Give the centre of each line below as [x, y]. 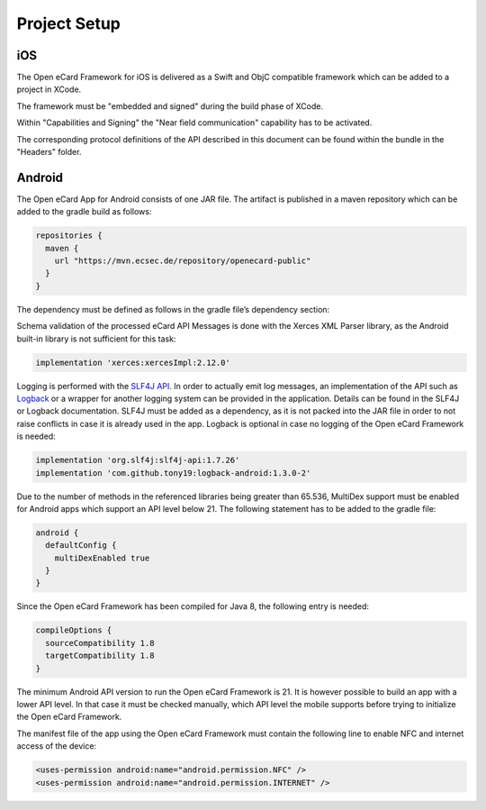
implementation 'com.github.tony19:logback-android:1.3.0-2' [173, 473]
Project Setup [69, 23]
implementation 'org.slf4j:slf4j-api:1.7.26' [138, 460]
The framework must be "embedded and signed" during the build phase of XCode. [170, 106]
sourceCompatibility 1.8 [100, 643]
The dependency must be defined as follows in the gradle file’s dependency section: [173, 309]
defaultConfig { [81, 546]
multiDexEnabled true [102, 558]
